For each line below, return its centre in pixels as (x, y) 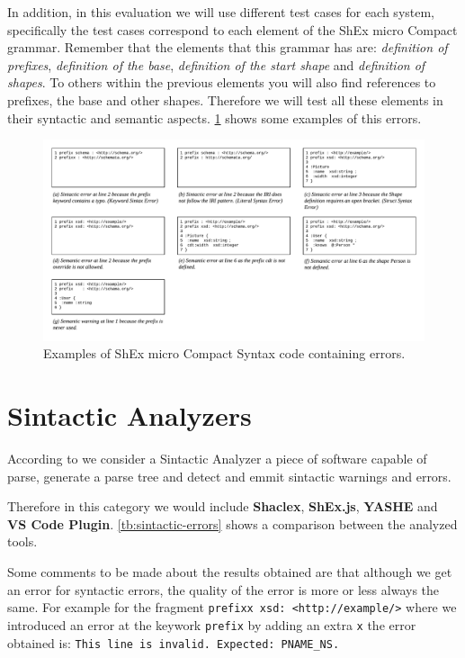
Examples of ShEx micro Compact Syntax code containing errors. (224, 353)
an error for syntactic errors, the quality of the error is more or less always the (224, 589)
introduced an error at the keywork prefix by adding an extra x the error (212, 624)
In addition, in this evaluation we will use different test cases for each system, (221, 12)
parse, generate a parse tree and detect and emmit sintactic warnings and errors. (229, 476)
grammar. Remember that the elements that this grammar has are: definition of (228, 47)
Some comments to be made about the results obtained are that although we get (230, 572)
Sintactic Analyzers (130, 415)
